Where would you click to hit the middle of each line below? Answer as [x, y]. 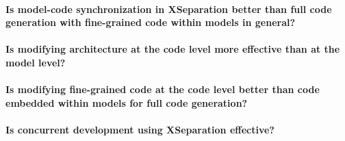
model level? [36, 62]
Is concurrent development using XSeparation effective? [140, 129]
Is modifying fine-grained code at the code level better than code [163, 89]
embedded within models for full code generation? [127, 102]
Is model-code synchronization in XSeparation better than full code [169, 9]
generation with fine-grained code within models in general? [151, 22]
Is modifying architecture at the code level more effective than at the [173, 49]
